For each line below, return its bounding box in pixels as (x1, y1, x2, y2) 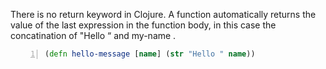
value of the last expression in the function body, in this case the (10, 19, 277, 31)
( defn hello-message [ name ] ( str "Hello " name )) (44, 49, 256, 59)
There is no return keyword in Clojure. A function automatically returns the (10, 9, 317, 20)
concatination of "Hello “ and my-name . (10, 30, 177, 41)
